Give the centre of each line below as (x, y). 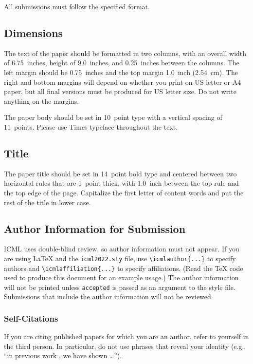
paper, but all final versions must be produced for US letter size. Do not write (120, 91)
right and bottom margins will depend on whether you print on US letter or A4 (123, 82)
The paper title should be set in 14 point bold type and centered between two (120, 173)
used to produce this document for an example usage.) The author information (121, 278)
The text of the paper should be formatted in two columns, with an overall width (125, 53)
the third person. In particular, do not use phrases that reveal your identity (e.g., (125, 346)
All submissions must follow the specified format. (77, 6)
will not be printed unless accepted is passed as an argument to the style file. (120, 287)
